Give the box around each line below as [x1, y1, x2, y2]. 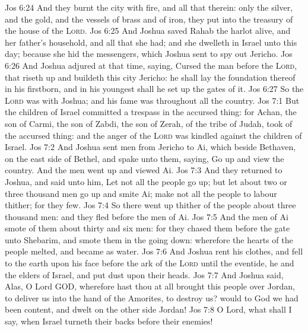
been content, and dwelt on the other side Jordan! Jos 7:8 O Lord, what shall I [5, 303, 292, 316]
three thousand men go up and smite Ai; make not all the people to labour [5, 187, 277, 199]
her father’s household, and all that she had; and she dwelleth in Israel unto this [5, 36, 297, 48]
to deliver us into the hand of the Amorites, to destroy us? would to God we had [5, 291, 299, 304]
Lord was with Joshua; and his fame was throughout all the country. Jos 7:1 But [5, 94, 300, 106]
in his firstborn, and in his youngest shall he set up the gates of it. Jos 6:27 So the [5, 82, 304, 95]
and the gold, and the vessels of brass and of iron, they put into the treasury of [5, 12, 293, 25]
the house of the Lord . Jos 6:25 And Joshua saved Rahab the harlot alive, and [5, 24, 291, 37]
